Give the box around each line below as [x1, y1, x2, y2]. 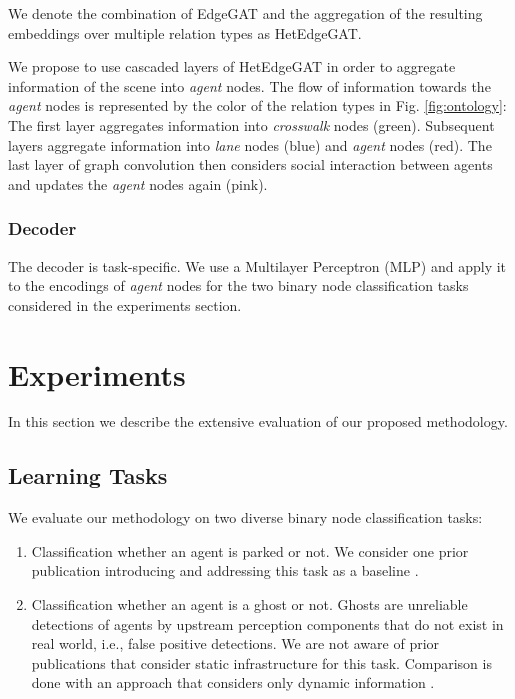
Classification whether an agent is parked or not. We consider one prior [31, 540, 469, 561]
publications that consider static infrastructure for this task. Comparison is [31, 652, 492, 673]
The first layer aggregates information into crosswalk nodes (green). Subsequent [8, 114, 495, 135]
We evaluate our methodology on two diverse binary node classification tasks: [8, 507, 483, 528]
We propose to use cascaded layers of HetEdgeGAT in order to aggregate [8, 56, 456, 77]
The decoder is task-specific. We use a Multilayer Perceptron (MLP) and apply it [8, 255, 507, 276]
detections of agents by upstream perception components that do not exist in [31, 613, 504, 634]
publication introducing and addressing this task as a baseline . [31, 560, 419, 581]
